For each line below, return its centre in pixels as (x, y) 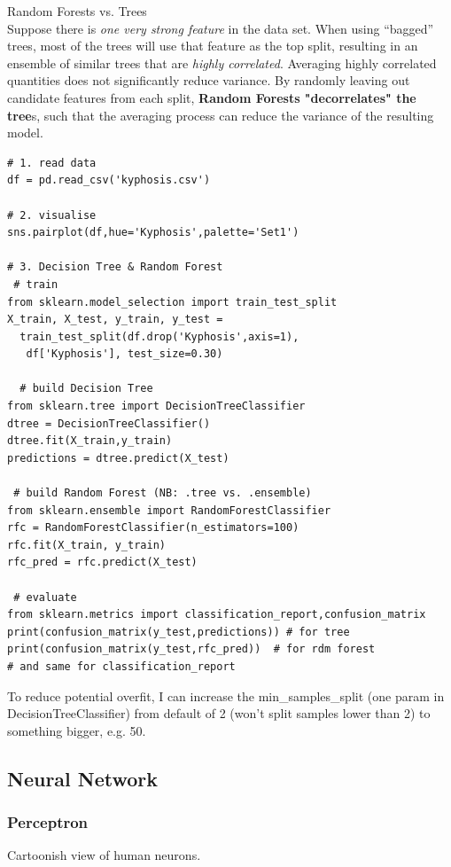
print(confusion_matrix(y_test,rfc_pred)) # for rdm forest (191, 649)
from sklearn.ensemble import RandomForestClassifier (169, 510)
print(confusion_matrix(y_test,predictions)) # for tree (179, 632)
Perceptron (48, 822)
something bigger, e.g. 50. (77, 730)
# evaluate (45, 597)
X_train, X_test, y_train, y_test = (115, 320)
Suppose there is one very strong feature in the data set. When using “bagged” (221, 28)
